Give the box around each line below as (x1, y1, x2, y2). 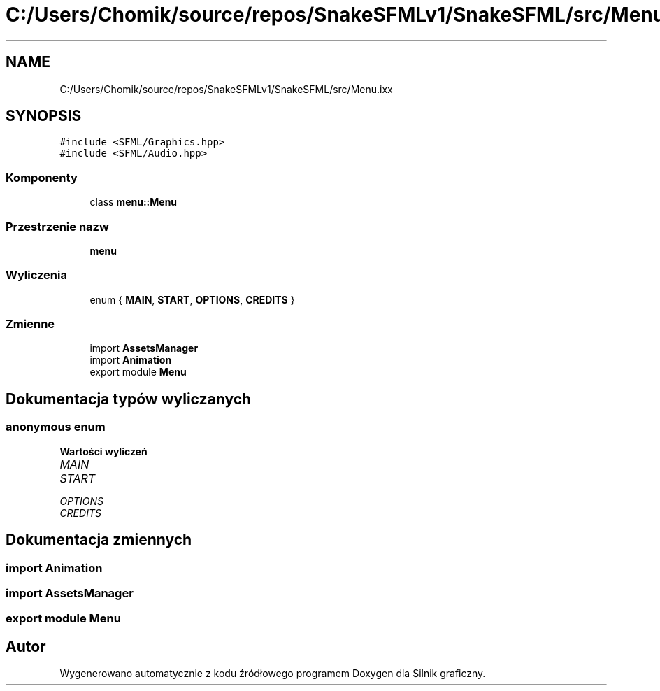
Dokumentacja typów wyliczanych (6, 390, 252, 408)
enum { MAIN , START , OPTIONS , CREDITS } (89, 293, 295, 306)
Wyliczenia (6, 268, 67, 283)
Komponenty (6, 170, 78, 185)
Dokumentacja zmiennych (6, 531, 192, 549)
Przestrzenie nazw (6, 219, 109, 234)
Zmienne (6, 317, 55, 332)
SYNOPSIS (6, 107, 82, 125)
